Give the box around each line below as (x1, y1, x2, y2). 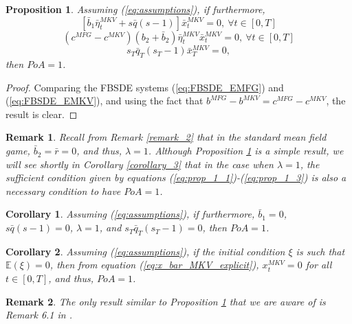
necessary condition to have (5, 183, 121, 198)
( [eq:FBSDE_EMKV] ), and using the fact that (5, 93, 203, 108)
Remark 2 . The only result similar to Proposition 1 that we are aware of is (5, 294, 326, 308)
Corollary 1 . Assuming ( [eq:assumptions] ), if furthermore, (5, 207, 255, 221)
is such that (296, 244, 345, 258)
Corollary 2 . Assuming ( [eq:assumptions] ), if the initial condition (5, 244, 285, 258)
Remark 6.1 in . (5, 308, 73, 322)
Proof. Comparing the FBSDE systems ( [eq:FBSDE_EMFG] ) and (5, 80, 284, 94)
